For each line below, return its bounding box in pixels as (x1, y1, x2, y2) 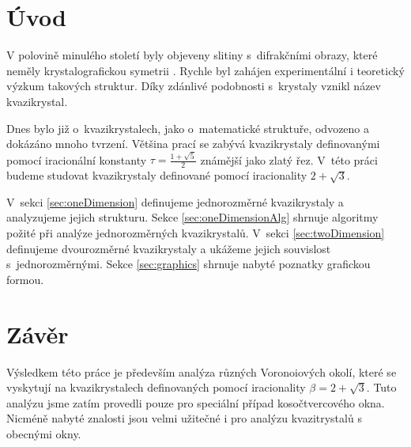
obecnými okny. (6, 425, 81, 441)
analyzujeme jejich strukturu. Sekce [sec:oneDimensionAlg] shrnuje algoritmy (6, 209, 379, 225)
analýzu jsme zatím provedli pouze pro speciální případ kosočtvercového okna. (6, 394, 385, 411)
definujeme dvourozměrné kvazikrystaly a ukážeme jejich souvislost (6, 240, 331, 256)
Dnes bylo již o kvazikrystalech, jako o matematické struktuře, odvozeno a (6, 119, 370, 136)
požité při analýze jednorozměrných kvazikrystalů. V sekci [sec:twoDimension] (6, 225, 385, 241)
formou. (6, 271, 44, 287)
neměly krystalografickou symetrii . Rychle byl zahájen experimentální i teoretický (6, 62, 405, 78)
